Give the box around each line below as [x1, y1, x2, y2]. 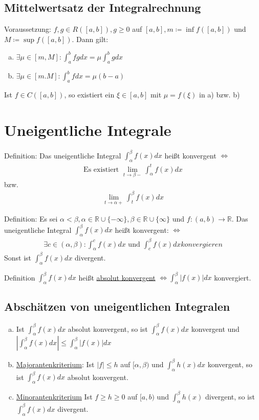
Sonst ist [4, 252, 32, 263]
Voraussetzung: [4, 24, 51, 34]
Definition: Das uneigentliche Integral [4, 150, 121, 161]
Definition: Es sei [4, 213, 58, 224]
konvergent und [191, 323, 240, 334]
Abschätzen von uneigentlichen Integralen [4, 298, 230, 314]
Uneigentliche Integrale [4, 119, 171, 140]
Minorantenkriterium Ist [16, 391, 93, 402]
